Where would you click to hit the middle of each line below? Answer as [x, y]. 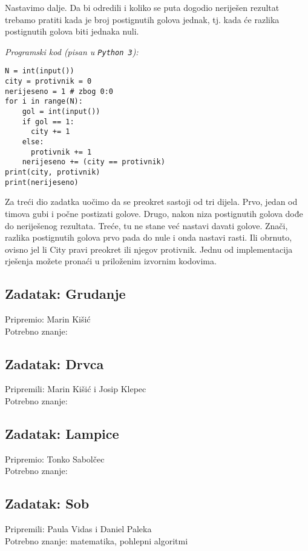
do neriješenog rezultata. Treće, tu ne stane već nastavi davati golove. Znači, [146, 225]
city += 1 [50, 132]
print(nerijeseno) [42, 182]
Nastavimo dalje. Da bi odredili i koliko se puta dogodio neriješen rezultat [142, 7]
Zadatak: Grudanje [65, 294]
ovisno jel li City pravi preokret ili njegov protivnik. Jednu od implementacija [149, 249]
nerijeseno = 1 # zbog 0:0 [59, 91]
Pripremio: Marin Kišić [48, 319]
